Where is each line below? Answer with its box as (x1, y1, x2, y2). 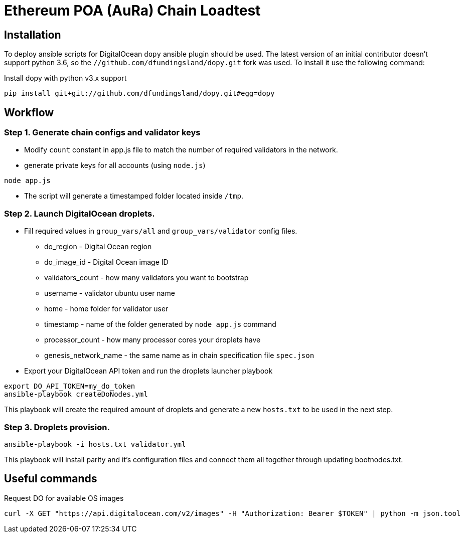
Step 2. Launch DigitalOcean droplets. (4, 208, 155, 219)
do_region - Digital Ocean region (44, 242, 152, 251)
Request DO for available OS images (4, 493, 124, 502)
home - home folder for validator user (44, 304, 169, 313)
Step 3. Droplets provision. (4, 422, 110, 432)
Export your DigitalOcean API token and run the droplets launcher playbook (24, 367, 273, 376)
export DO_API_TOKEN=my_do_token (4, 382, 135, 391)
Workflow (4, 106, 54, 119)
